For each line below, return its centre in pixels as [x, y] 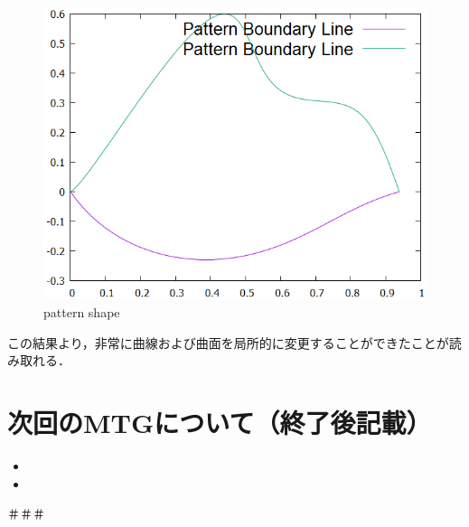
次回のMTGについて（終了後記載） [220, 422]
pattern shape [82, 312]
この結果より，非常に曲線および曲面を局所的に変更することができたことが [228, 342]
